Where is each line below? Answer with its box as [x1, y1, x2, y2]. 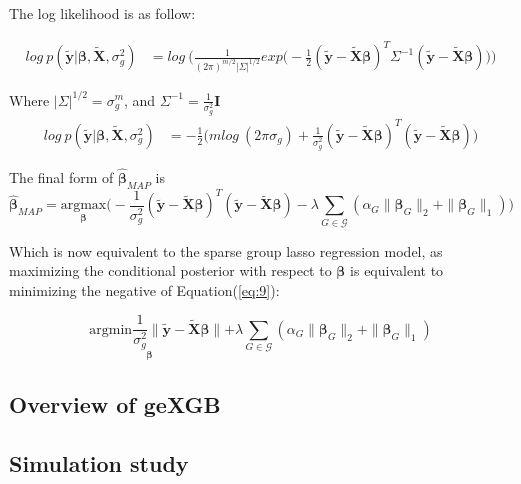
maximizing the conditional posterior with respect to [9, 260, 332, 281]
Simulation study [9, 447, 189, 478]
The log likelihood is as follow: [9, 3, 196, 23]
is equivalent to [350, 260, 444, 281]
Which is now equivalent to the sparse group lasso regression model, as [9, 240, 443, 261]
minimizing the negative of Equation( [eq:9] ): [9, 279, 280, 300]
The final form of [9, 167, 114, 187]
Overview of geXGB [9, 389, 221, 420]
